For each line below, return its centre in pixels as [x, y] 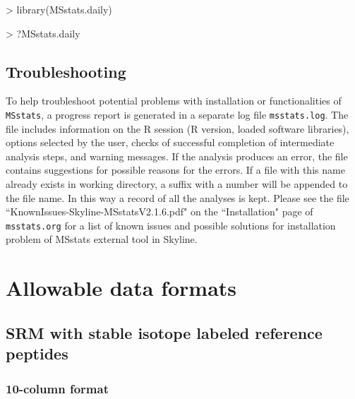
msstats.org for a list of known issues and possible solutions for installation [171, 225]
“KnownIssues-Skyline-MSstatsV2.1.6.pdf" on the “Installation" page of [160, 212]
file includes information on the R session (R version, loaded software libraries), [177, 128]
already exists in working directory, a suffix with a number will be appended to [177, 184]
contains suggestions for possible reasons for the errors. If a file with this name [175, 170]
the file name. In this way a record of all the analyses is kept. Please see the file [177, 197]
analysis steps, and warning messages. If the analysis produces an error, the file [177, 156]
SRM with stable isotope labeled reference [164, 332]
